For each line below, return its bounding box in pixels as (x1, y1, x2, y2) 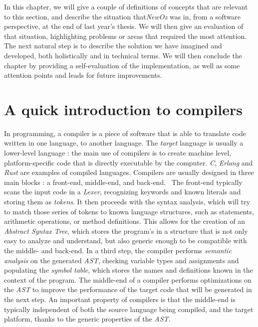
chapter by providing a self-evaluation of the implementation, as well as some (4, 60, 240, 70)
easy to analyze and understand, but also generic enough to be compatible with (4, 235, 247, 246)
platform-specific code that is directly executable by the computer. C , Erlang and (4, 157, 253, 167)
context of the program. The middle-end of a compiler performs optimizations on (4, 274, 252, 285)
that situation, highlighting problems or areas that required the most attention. (4, 30, 247, 41)
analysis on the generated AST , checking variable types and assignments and (4, 255, 239, 265)
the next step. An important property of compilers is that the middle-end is (4, 294, 236, 304)
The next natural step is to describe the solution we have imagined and (4, 40, 222, 51)
